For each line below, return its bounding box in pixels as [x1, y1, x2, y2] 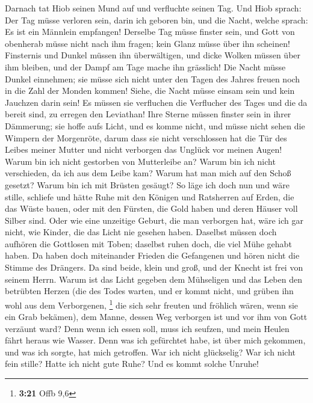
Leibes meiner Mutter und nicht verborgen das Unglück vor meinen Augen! [5, 143, 282, 156]
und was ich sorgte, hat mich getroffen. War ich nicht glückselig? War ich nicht [5, 345, 296, 358]
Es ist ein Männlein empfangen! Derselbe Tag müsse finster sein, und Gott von [5, 25, 295, 38]
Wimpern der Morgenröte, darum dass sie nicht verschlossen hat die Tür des [5, 131, 287, 144]
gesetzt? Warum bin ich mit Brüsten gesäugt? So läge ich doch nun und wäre [5, 178, 290, 191]
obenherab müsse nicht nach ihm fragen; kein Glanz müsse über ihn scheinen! [5, 37, 290, 49]
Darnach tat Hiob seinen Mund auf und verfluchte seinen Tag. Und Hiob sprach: [5, 2, 302, 14]
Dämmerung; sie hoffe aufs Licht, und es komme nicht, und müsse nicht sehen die [5, 119, 305, 132]
